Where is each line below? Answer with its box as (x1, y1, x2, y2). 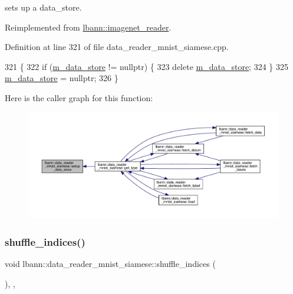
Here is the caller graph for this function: (5, 91, 153, 103)
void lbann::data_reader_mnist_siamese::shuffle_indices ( (5, 257, 216, 269)
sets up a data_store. (5, 1, 82, 13)
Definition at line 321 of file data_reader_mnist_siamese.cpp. (5, 41, 229, 53)
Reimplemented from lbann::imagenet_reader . (5, 21, 172, 33)
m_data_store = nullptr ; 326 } (5, 72, 118, 84)
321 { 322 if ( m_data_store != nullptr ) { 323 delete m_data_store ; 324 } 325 (5, 60, 288, 72)
